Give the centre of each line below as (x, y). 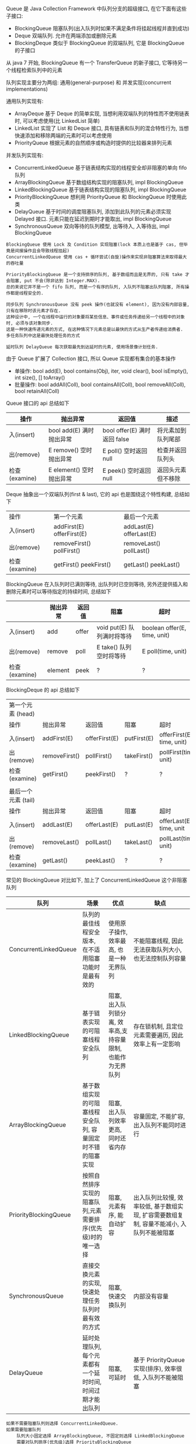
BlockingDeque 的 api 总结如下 (43, 690)
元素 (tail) (22, 800)
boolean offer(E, (164, 628)
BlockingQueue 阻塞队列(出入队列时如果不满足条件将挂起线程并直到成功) (102, 28)
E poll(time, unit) (164, 651)
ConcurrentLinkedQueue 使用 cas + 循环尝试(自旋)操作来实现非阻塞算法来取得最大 (97, 257)
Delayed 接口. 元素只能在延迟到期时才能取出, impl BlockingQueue (93, 219)
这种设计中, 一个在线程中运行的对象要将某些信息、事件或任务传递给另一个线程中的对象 (95, 317)
